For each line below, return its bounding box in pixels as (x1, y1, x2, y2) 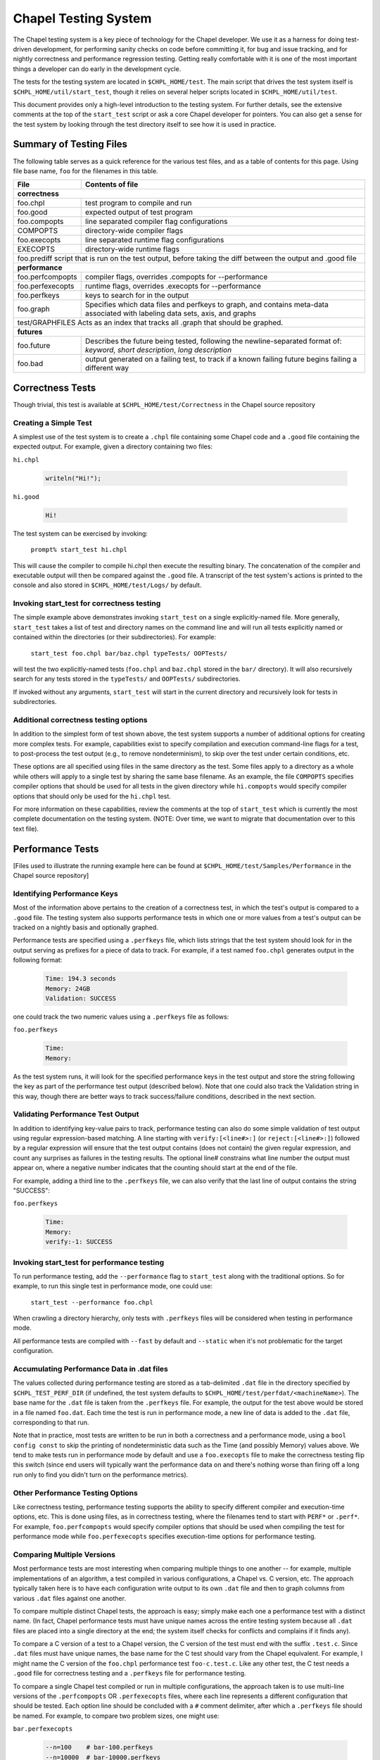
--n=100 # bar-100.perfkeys (45, 1743, 154, 1752)
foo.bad (17, 359, 44, 369)
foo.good (17, 208, 48, 218)
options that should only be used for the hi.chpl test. (13, 792, 172, 800)
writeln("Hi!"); (45, 474, 102, 482)
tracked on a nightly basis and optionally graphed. (13, 923, 158, 932)
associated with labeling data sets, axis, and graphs (84, 308, 256, 318)
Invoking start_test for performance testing (13, 1257, 165, 1267)
